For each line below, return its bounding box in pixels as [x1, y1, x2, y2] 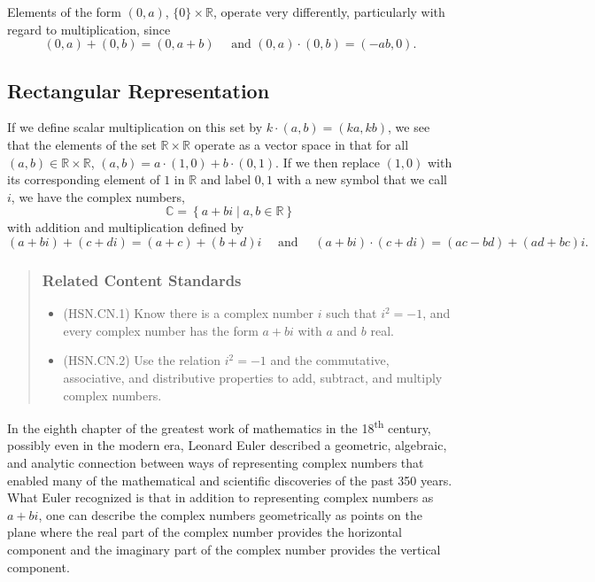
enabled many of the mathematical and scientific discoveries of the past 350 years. [7, 470, 452, 489]
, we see [388, 118, 430, 136]
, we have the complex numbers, [11, 187, 185, 206]
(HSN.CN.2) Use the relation [63, 351, 221, 369]
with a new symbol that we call [276, 170, 447, 189]
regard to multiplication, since [7, 19, 171, 38]
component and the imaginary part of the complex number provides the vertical [7, 539, 441, 558]
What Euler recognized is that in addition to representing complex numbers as [7, 488, 434, 507]
